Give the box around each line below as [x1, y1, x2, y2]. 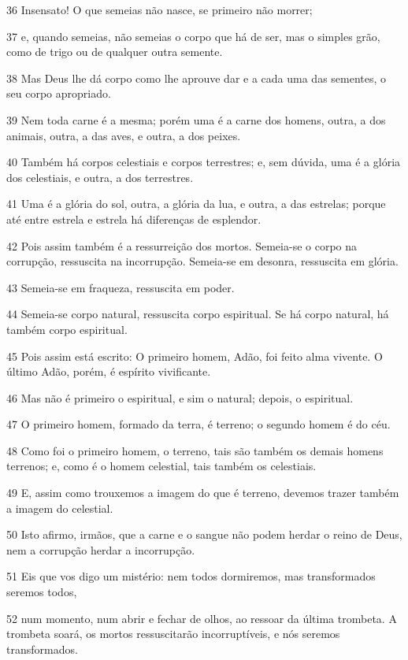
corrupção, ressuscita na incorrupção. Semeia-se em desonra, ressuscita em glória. [6, 253, 399, 269]
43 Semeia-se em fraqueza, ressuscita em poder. [6, 279, 235, 295]
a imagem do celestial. [6, 499, 113, 516]
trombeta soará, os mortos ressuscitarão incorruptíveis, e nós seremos [6, 625, 340, 642]
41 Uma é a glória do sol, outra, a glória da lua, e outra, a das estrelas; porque [6, 195, 386, 212]
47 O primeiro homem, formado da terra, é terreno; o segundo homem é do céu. [6, 416, 391, 432]
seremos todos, [6, 584, 77, 600]
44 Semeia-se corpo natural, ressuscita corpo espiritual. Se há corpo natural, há [6, 306, 389, 322]
